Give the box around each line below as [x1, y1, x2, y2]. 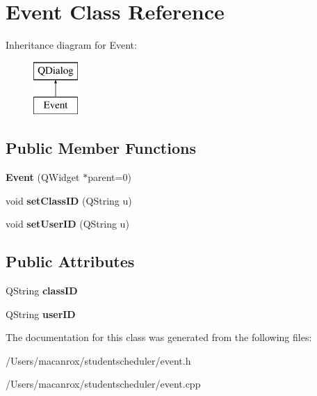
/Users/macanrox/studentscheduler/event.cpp [6, 377, 201, 391]
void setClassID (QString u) [6, 193, 132, 207]
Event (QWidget [6, 170, 80, 184]
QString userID [6, 306, 76, 321]
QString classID [6, 283, 78, 298]
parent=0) [88, 170, 131, 184]
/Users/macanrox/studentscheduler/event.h [6, 353, 191, 367]
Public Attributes [6, 251, 135, 272]
